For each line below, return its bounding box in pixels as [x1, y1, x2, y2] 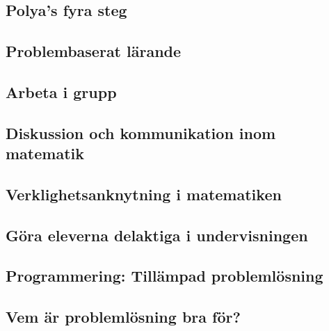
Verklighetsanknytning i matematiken [6, 183, 282, 204]
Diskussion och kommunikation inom [6, 122, 276, 143]
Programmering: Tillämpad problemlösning [6, 265, 323, 286]
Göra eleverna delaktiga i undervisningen [6, 224, 308, 245]
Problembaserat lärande [6, 40, 182, 62]
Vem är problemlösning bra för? [6, 306, 241, 328]
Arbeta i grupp [6, 81, 117, 102]
